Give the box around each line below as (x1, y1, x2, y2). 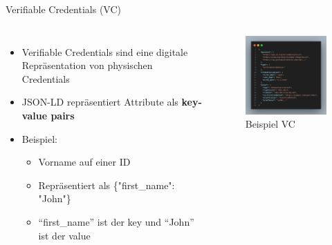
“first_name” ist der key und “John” (38, 214, 194, 228)
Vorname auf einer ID (38, 155, 131, 169)
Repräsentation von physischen (21, 58, 153, 72)
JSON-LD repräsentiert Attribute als (21, 95, 178, 109)
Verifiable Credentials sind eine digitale (21, 44, 188, 59)
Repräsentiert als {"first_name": (38, 177, 175, 192)
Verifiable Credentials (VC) (6, 2, 121, 16)
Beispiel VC (245, 117, 295, 131)
